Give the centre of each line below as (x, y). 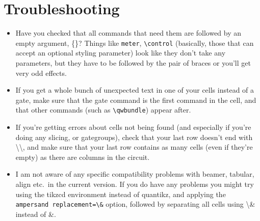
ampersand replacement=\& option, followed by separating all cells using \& (135, 204)
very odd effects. (41, 73)
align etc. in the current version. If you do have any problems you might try (135, 184)
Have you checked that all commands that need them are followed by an (128, 33)
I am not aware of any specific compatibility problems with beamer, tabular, (135, 174)
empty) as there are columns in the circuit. (83, 157)
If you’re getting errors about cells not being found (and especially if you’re (133, 127)
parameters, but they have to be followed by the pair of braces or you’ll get (133, 62)
